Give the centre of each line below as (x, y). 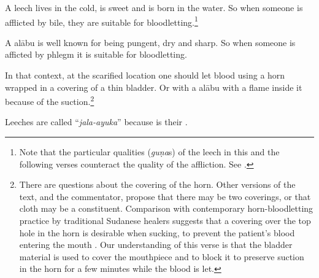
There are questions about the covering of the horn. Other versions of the (157, 184)
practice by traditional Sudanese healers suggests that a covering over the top (165, 221)
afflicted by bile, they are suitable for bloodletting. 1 (102, 21)
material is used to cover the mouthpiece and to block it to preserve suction (162, 256)
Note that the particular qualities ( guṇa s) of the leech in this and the (149, 152)
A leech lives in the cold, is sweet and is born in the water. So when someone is (154, 7)
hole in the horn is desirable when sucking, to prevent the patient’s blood (157, 232)
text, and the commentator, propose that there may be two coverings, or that (165, 196)
